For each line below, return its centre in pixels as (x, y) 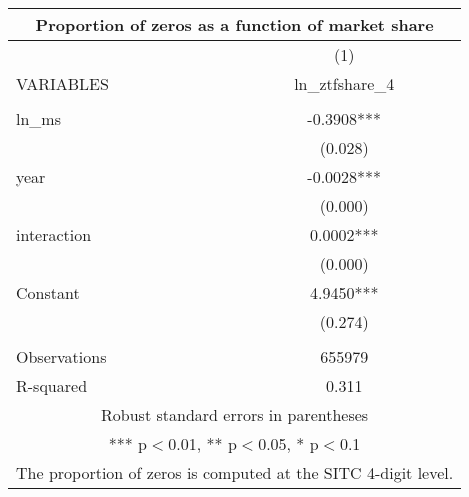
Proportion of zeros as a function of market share (234, 24)
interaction (54, 234)
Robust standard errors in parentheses (235, 414)
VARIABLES (62, 83)
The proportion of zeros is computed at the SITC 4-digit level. (235, 472)
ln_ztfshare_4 (344, 83)
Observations (61, 356)
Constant (48, 292)
